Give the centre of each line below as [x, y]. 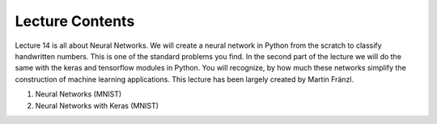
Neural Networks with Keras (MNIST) [97, 105]
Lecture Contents [75, 21]
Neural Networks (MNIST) [78, 94]
